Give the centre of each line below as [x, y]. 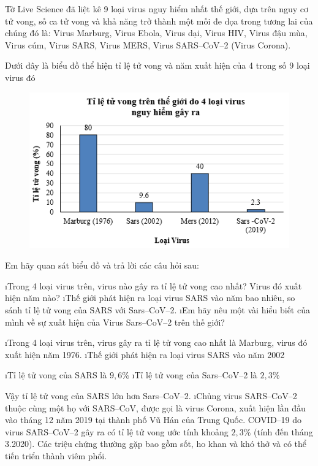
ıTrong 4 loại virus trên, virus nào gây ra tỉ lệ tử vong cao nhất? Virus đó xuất [153, 285]
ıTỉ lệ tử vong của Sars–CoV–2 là [195, 375]
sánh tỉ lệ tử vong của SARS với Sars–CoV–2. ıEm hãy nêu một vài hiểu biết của [157, 309]
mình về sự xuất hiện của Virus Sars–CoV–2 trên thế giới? [115, 322]
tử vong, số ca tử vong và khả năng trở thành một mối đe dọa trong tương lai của [159, 21]
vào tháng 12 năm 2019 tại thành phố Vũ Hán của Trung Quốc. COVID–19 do [153, 420]
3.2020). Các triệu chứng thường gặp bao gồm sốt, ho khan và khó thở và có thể [156, 444]
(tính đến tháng [283, 431]
